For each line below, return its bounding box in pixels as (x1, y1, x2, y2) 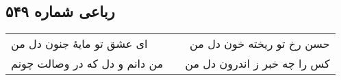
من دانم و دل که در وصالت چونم (11, 55, 164, 72)
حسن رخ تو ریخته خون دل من (190, 36, 330, 52)
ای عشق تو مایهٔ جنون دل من (11, 36, 148, 52)
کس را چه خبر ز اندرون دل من (185, 55, 330, 72)
